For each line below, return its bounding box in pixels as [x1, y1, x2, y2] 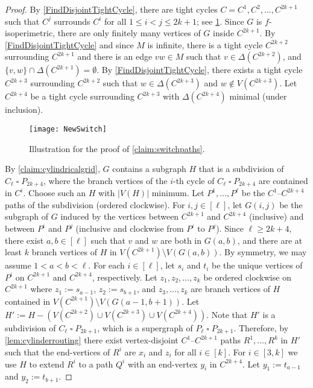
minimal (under [229, 90, 287, 103]
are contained [258, 174, 308, 186]
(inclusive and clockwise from [75, 222, 184, 235]
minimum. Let [151, 186, 204, 199]
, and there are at [237, 234, 303, 246]
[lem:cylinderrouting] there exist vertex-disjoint [5, 334, 179, 346]
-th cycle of [173, 174, 215, 186]
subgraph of [5, 210, 49, 223]
